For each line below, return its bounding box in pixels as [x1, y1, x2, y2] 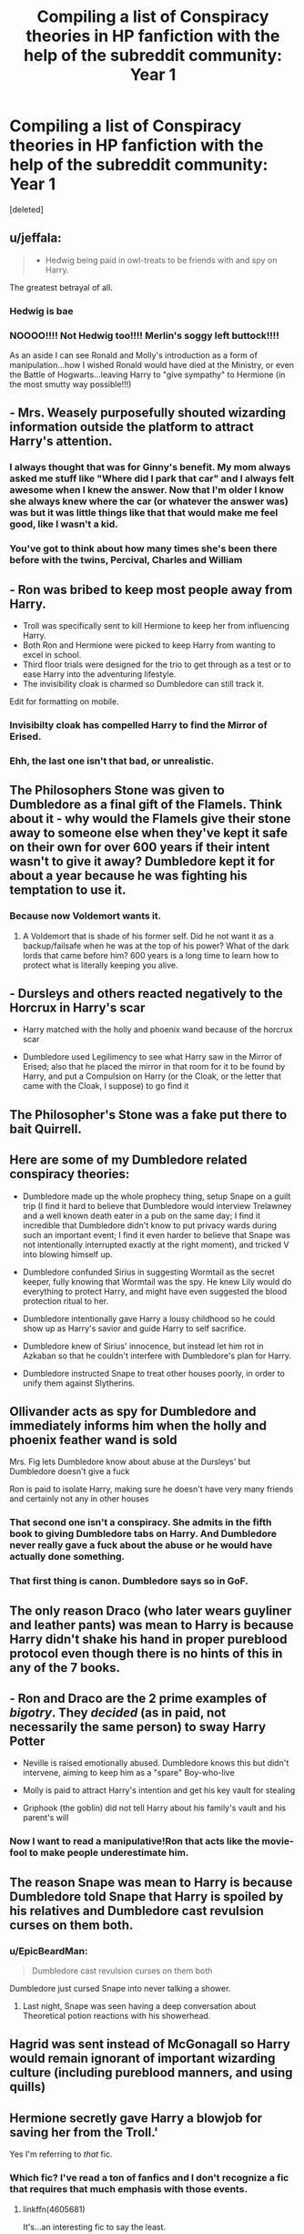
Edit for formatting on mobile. [9, 696, 120, 707]
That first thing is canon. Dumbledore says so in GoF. [9, 1574, 248, 1587]
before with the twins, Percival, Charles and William [9, 554, 243, 567]
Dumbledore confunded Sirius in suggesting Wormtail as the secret [22, 1266, 275, 1277]
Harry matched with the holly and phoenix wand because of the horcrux [22, 1024, 293, 1035]
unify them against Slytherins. [22, 1378, 135, 1389]
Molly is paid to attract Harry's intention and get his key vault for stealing [22, 1785, 296, 1796]
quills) [9, 2079, 46, 2095]
